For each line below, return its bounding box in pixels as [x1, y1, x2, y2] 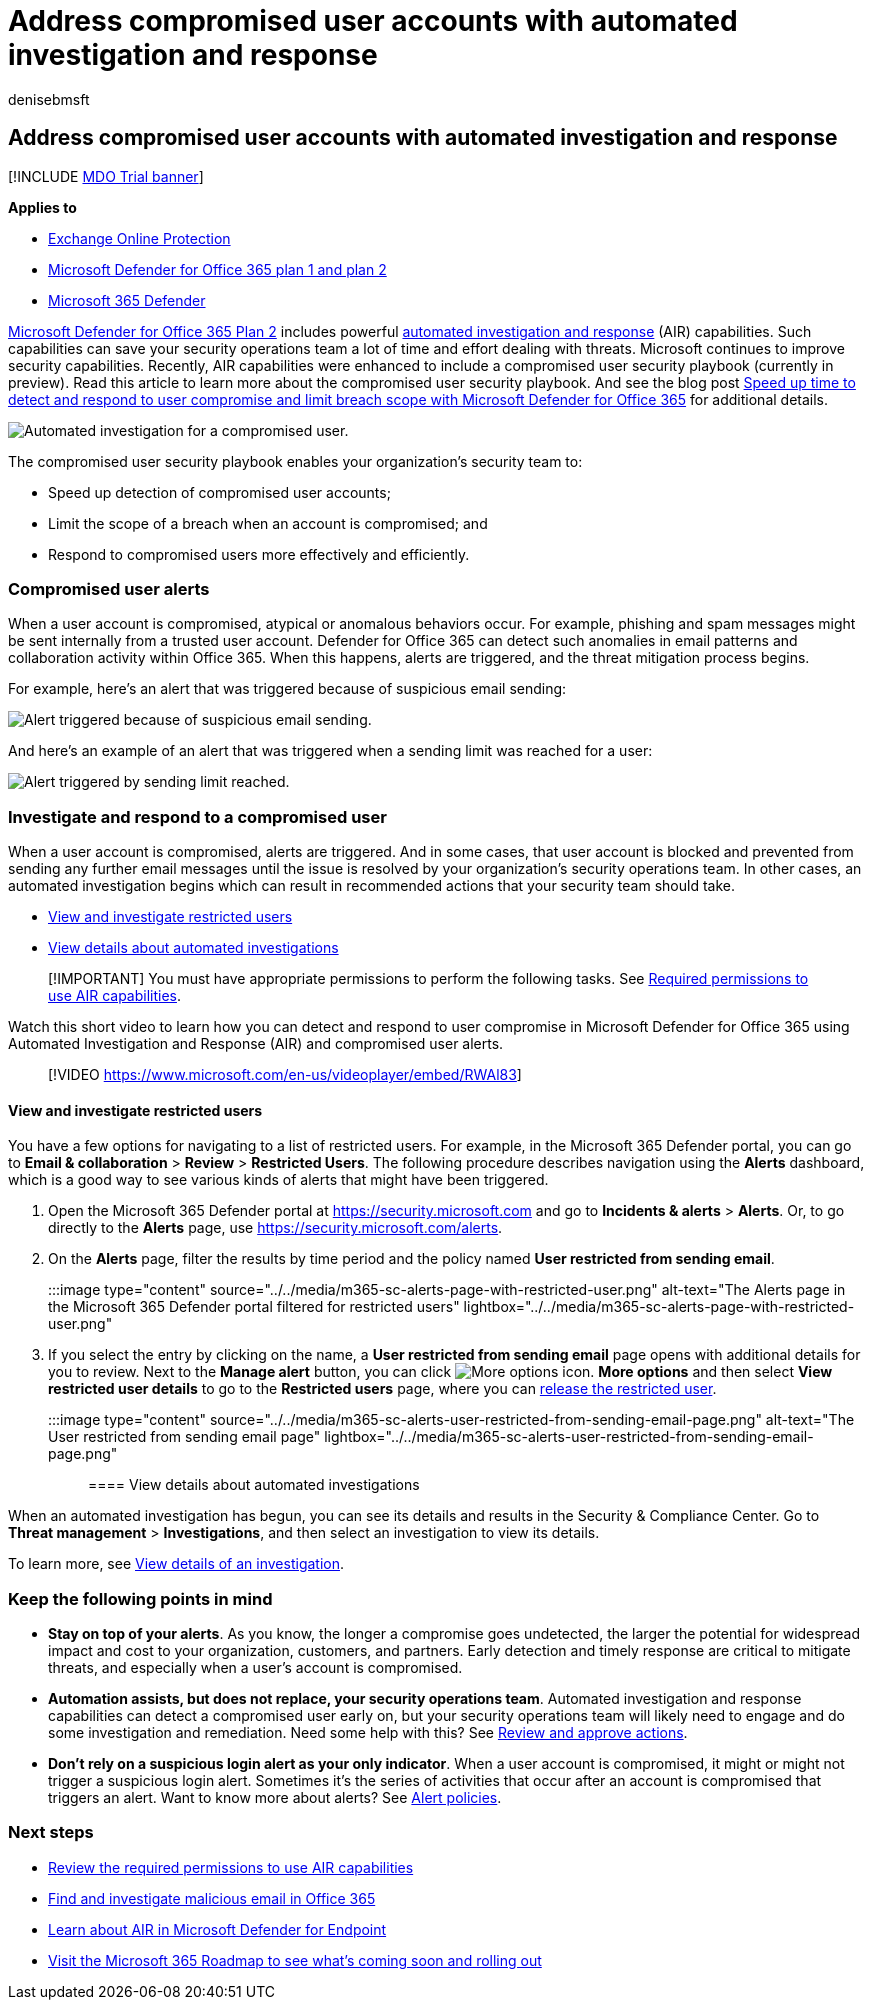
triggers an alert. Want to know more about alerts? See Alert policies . [48, 1789, 502, 1807]
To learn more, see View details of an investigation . [8, 1555, 345, 1573]
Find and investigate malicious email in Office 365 [48, 1889, 376, 1907]
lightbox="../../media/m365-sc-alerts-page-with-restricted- [463, 1298, 855, 1316]
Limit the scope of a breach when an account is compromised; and [48, 514, 488, 532]
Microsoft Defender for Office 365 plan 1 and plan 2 [48, 260, 387, 278]
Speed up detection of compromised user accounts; [48, 483, 391, 501]
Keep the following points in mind [8, 1588, 273, 1609]
